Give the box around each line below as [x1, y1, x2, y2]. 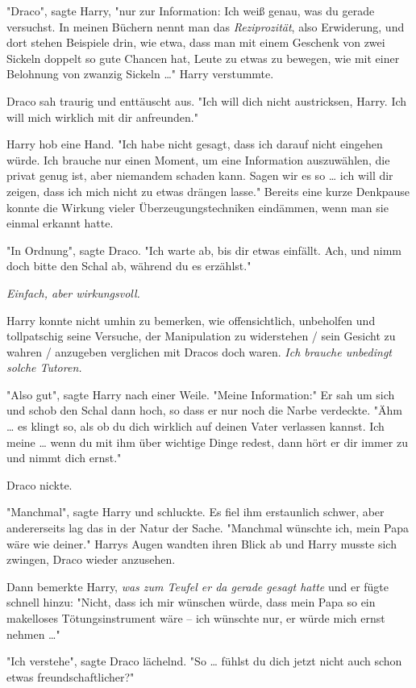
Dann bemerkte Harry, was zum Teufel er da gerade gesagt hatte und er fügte [6, 578, 389, 594]
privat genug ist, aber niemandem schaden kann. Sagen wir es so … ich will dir [6, 167, 393, 184]
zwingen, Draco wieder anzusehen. [6, 551, 176, 568]
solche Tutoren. [6, 359, 82, 376]
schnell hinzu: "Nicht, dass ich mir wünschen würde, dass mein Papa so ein [6, 594, 376, 611]
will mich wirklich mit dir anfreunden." [6, 108, 198, 125]
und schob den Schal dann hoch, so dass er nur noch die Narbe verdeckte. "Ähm [6, 402, 403, 419]
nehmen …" [6, 625, 60, 642]
